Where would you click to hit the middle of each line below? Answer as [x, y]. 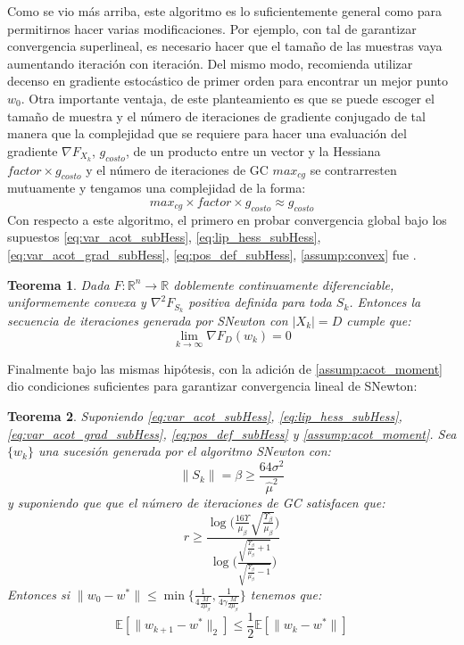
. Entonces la [385, 302]
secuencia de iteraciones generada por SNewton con [148, 321]
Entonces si [38, 594]
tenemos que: [286, 594]
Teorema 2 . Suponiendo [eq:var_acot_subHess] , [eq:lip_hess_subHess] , [205, 416]
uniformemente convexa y [77, 302]
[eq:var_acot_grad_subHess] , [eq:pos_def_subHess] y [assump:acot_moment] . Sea [232, 433]
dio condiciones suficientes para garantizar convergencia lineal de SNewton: [212, 386]
